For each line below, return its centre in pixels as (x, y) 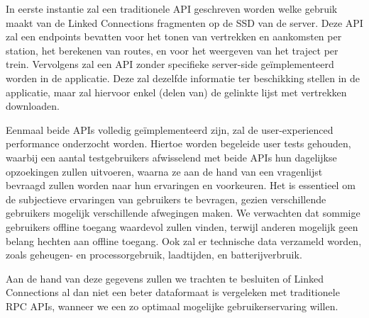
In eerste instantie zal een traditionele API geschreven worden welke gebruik (172, 8)
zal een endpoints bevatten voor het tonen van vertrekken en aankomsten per (174, 36)
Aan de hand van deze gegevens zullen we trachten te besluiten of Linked (165, 278)
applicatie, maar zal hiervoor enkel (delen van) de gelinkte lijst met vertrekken (176, 92)
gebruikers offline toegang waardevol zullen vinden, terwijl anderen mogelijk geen (182, 226)
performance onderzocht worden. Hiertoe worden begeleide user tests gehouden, (178, 143)
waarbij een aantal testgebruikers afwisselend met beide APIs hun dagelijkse (171, 157)
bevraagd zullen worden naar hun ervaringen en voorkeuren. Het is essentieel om (181, 185)
